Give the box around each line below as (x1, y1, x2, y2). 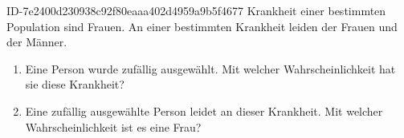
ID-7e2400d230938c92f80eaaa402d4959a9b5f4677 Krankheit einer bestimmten (6, 2, 386, 18)
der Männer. (6, 34, 67, 50)
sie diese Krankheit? (25, 76, 124, 93)
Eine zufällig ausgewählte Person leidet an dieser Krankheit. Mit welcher (25, 102, 383, 119)
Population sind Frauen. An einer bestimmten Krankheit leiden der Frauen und (6, 18, 398, 34)
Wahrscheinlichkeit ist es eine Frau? (25, 118, 202, 135)
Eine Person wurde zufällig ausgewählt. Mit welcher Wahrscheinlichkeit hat (25, 60, 396, 77)
